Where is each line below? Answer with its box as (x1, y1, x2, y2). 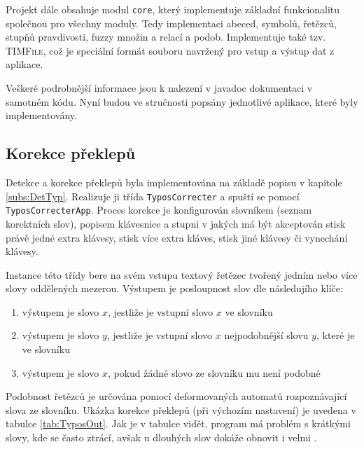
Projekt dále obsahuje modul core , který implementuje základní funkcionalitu (6, 2, 340, 16)
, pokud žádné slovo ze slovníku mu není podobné (107, 365, 321, 380)
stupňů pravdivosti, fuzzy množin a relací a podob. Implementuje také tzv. (6, 29, 326, 44)
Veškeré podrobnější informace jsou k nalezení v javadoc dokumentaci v (6, 81, 313, 95)
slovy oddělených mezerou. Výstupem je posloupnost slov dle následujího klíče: (6, 281, 343, 296)
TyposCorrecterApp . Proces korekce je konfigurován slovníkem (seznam (6, 202, 312, 217)
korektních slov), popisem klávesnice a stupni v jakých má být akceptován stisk (6, 216, 346, 230)
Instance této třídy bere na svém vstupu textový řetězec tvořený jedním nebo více (6, 267, 358, 282)
